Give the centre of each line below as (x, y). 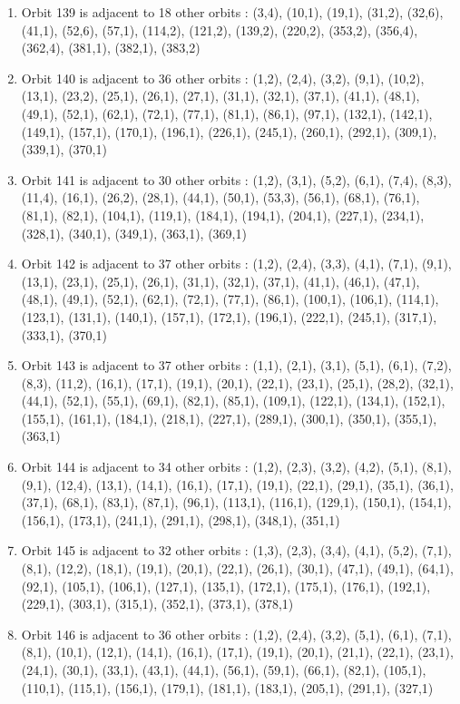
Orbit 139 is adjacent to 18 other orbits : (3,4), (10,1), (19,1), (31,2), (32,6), (232, 12)
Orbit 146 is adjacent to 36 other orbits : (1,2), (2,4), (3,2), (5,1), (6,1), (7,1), (236, 634)
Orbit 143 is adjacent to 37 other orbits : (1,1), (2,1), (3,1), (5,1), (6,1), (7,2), (236, 365)
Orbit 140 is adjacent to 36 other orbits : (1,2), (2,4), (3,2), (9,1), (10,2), (223, 78)
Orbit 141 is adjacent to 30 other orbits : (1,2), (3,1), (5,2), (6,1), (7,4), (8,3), (236, 179)
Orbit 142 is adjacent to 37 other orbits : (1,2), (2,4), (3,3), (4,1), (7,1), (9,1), (236, 264)
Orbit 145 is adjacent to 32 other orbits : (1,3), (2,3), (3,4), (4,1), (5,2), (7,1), (236, 550)
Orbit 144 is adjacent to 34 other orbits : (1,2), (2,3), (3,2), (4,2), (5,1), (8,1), (236, 467)
